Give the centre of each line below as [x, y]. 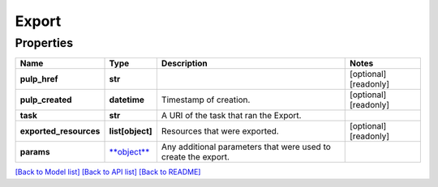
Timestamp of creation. [206, 100]
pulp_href [39, 79]
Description [185, 63]
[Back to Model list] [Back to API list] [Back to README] [108, 172]
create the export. [195, 157]
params [35, 152]
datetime [127, 100]
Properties [44, 43]
